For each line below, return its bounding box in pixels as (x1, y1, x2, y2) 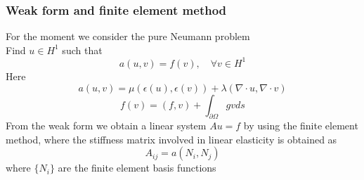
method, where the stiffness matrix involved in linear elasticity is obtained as (6, 131, 337, 146)
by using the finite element (243, 118, 358, 133)
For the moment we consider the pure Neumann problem (6, 29, 250, 44)
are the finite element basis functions (58, 160, 216, 175)
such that (62, 42, 103, 57)
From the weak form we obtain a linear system (6, 118, 207, 133)
